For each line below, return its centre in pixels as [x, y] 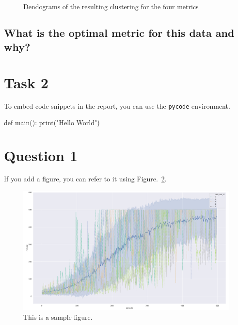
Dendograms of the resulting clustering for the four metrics [111, 6]
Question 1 [41, 155]
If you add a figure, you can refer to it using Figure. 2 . [85, 179]
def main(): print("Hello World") [52, 122]
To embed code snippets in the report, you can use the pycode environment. [117, 106]
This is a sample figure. [58, 317]
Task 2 [26, 82]
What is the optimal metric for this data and [119, 32]
